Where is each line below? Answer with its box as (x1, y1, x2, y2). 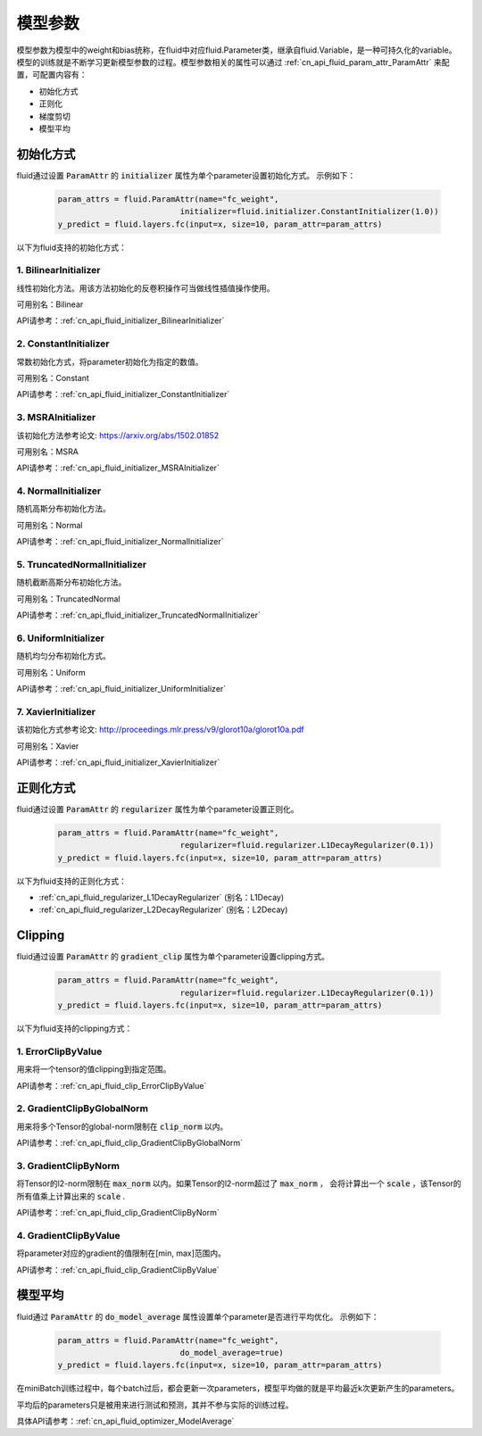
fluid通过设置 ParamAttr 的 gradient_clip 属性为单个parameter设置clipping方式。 (16, 951, 330, 962)
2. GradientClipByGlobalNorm (16, 1102, 149, 1115)
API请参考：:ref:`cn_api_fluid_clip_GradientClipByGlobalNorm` (16, 1138, 244, 1149)
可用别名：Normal (16, 519, 83, 530)
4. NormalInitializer (16, 485, 102, 497)
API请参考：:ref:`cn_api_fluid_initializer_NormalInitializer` (16, 536, 224, 547)
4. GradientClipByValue (16, 1229, 120, 1241)
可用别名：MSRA (16, 446, 79, 457)
